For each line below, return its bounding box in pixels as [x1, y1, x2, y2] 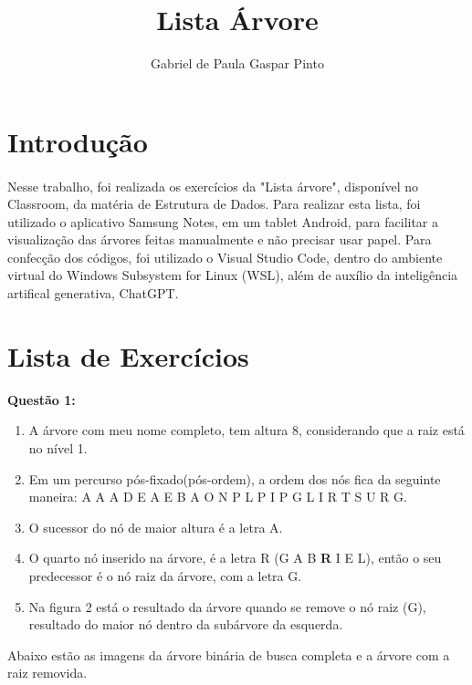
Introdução [7, 122, 148, 160]
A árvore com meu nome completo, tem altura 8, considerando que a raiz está [28, 420, 465, 440]
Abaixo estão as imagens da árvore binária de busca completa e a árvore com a [7, 645, 450, 664]
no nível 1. [28, 438, 88, 457]
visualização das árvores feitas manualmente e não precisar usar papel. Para [7, 230, 432, 249]
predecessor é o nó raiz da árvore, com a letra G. [28, 566, 302, 585]
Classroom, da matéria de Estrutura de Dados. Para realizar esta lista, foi [7, 194, 421, 213]
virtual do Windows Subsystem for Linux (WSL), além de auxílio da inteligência [7, 265, 458, 285]
